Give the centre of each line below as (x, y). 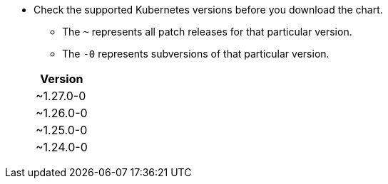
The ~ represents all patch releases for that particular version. (207, 32)
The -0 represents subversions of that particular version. (196, 54)
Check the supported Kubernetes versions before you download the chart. (208, 10)
